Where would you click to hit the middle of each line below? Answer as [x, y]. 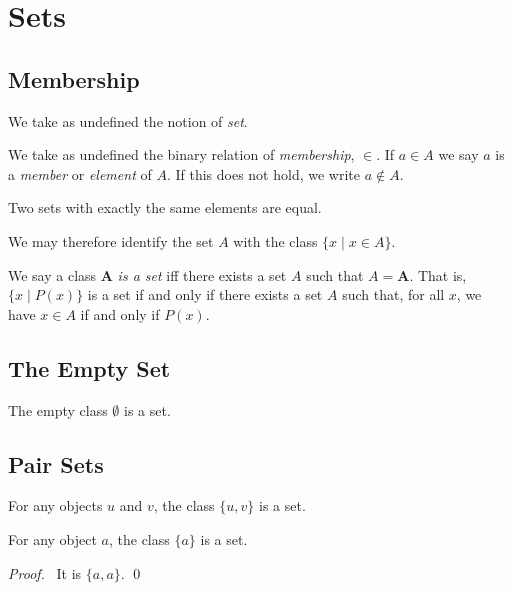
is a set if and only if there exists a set [205, 294]
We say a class [52, 274]
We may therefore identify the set [111, 240]
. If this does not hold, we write [263, 173]
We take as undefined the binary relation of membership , [181, 154]
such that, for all [393, 294]
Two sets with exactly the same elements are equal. [165, 207]
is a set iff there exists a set [202, 274]
